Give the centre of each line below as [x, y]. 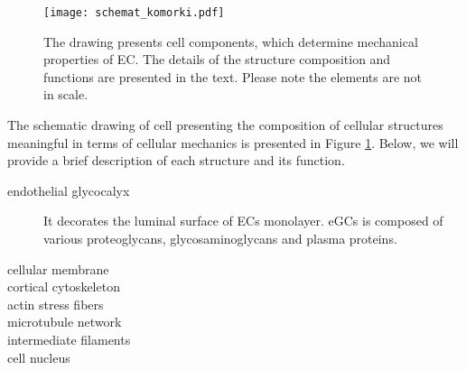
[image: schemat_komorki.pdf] [134, 13]
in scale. [66, 94]
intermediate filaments [69, 339]
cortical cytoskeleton [64, 287]
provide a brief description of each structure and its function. [176, 160]
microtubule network [65, 322]
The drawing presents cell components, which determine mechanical [231, 41]
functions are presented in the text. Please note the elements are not [233, 76]
